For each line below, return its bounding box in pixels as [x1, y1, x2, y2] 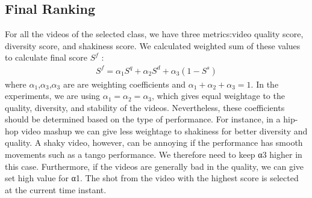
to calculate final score [5, 51, 87, 64]
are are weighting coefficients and [63, 77, 186, 90]
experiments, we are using [5, 89, 101, 102]
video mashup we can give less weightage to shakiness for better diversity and [21, 124, 308, 137]
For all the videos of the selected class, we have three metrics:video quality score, [5, 28, 304, 40]
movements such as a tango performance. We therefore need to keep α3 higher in [5, 148, 302, 161]
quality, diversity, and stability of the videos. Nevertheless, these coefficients [5, 101, 285, 113]
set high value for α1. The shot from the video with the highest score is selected [5, 172, 299, 184]
